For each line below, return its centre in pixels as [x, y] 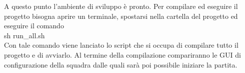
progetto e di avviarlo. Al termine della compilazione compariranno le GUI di [122, 54]
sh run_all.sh [24, 35]
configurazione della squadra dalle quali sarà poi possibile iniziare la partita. [121, 64]
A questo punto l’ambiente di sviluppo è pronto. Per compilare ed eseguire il [121, 6]
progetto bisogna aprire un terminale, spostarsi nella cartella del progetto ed [121, 16]
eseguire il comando [34, 26]
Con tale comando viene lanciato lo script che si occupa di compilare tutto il [121, 45]
